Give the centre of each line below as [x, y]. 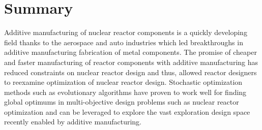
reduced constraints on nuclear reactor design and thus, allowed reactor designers [130, 72]
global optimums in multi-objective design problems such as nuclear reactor [122, 102]
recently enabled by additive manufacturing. [73, 122]
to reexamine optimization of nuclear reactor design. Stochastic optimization [123, 82]
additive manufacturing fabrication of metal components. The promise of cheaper [130, 52]
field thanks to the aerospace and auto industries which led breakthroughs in [124, 42]
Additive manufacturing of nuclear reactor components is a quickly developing [126, 32]
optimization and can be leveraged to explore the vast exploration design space [127, 111]
